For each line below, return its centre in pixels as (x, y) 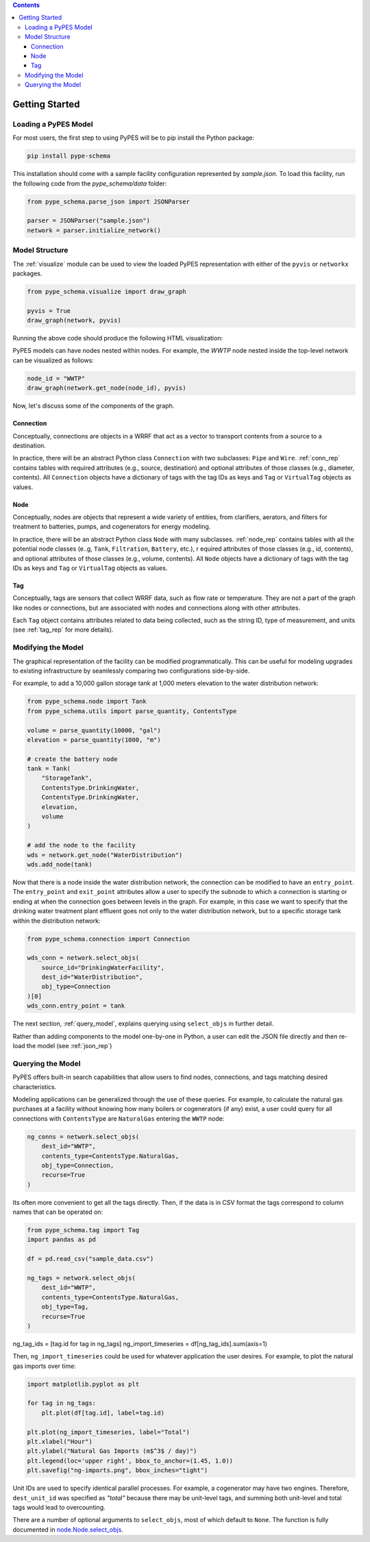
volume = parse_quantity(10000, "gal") (94, 730)
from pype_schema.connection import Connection (108, 939)
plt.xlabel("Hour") (60, 1442)
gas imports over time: (45, 1366)
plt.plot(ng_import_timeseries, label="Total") (108, 1432)
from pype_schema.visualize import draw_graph (107, 291)
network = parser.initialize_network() (94, 230)
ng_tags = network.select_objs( (82, 1278)
